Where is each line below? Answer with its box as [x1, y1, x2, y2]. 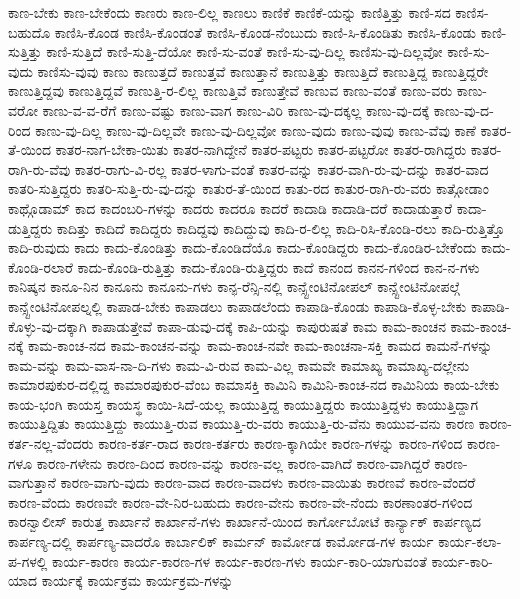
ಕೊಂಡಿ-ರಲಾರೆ [8, 256, 73, 277]
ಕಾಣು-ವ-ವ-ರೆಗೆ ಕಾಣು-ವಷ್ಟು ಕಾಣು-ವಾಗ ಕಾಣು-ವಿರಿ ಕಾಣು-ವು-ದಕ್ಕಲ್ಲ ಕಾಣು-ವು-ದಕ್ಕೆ [42, 99, 430, 120]
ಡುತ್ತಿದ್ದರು [8, 217, 53, 238]
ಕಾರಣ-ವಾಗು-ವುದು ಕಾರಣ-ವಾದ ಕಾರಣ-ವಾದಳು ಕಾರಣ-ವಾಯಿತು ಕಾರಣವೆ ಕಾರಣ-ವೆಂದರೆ [60, 472, 476, 493]
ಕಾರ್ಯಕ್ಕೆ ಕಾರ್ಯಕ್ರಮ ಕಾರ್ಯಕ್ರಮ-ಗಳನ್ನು [41, 570, 234, 591]
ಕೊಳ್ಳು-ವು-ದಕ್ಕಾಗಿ [8, 315, 87, 336]
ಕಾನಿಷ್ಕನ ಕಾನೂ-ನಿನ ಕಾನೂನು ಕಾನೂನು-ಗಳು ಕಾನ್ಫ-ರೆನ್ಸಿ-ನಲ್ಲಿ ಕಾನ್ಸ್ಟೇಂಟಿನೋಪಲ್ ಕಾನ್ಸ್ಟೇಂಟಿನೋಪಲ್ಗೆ [8, 276, 460, 297]
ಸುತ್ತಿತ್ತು [8, 41, 42, 62]
